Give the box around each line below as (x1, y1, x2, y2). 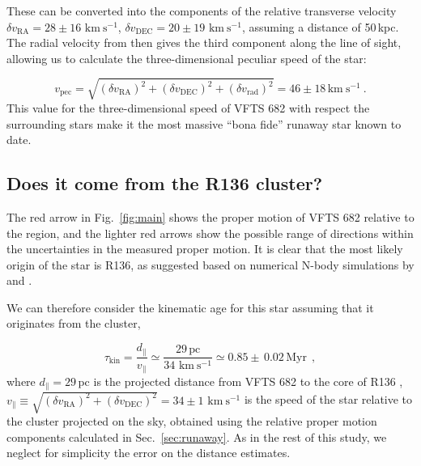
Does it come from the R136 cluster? (6, 171, 323, 196)
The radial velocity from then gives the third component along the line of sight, (6, 34, 402, 51)
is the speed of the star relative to (244, 391, 413, 408)
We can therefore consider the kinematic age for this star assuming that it (6, 299, 374, 316)
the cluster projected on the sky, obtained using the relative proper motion (6, 413, 377, 429)
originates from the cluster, (6, 315, 141, 332)
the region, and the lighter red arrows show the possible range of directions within (6, 224, 414, 241)
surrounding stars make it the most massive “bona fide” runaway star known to (6, 115, 402, 132)
